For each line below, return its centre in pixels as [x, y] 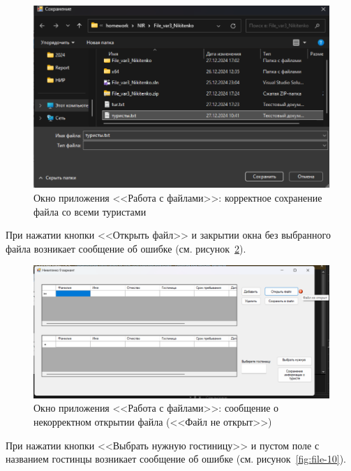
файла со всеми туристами [90, 211]
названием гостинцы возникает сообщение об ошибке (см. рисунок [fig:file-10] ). [176, 459]
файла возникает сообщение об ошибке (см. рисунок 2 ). [126, 248]
